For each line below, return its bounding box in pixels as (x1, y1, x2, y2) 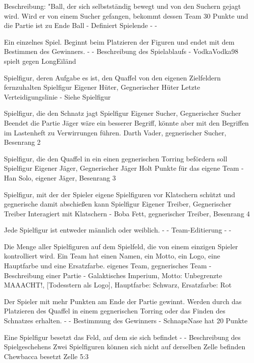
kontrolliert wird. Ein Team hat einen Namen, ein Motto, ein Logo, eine (4, 251, 220, 261)
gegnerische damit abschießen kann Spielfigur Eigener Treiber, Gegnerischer (4, 199, 231, 209)
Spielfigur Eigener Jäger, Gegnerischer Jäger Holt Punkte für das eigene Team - (4, 163, 244, 173)
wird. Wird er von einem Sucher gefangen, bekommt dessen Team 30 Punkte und (4, 10, 249, 21)
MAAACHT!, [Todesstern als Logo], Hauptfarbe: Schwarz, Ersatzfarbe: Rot (4, 280, 232, 290)
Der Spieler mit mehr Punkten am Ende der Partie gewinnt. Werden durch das (4, 296, 242, 306)
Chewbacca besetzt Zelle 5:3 (4, 351, 89, 361)
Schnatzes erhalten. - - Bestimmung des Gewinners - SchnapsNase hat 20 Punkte (4, 315, 248, 326)
